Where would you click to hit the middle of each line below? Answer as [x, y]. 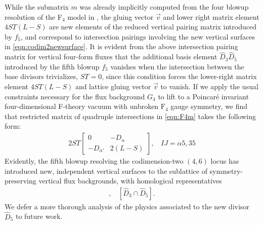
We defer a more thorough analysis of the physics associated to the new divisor [127, 206]
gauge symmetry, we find [209, 106]
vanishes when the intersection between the [177, 66]
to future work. [39, 216]
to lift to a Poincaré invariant [203, 96]
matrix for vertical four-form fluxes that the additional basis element [111, 57]
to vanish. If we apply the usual [209, 86]
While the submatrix [37, 7]
